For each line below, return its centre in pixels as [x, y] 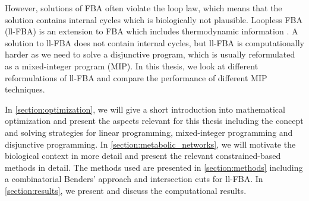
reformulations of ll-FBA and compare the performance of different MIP [136, 77]
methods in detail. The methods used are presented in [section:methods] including [154, 167]
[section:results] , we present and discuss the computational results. [126, 190]
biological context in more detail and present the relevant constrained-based [143, 156]
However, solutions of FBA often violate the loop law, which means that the [144, 8]
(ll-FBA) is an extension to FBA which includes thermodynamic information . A [152, 31]
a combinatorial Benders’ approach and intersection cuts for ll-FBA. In [134, 179]
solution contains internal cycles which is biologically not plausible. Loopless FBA [154, 19]
